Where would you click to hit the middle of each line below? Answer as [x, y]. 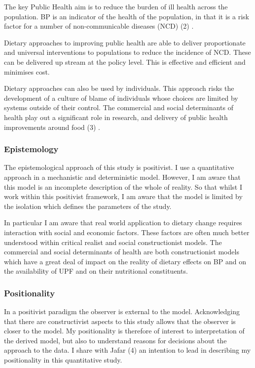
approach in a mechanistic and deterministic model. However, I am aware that [122, 177]
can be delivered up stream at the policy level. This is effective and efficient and [125, 61]
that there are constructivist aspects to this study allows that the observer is [120, 321]
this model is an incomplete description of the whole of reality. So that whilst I [123, 186]
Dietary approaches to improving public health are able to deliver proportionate [125, 42]
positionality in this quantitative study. [63, 360]
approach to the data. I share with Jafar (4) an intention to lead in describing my [127, 350]
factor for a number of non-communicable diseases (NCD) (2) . [99, 26]
